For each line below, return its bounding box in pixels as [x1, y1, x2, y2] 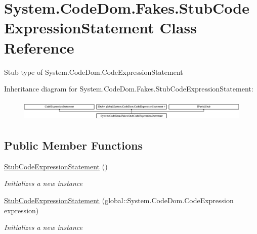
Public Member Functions [4, 137, 143, 153]
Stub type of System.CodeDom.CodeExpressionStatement [4, 66, 183, 77]
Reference [4, 37, 74, 58]
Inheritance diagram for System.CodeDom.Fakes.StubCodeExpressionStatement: [4, 83, 253, 94]
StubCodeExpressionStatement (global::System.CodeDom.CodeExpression [4, 195, 234, 205]
